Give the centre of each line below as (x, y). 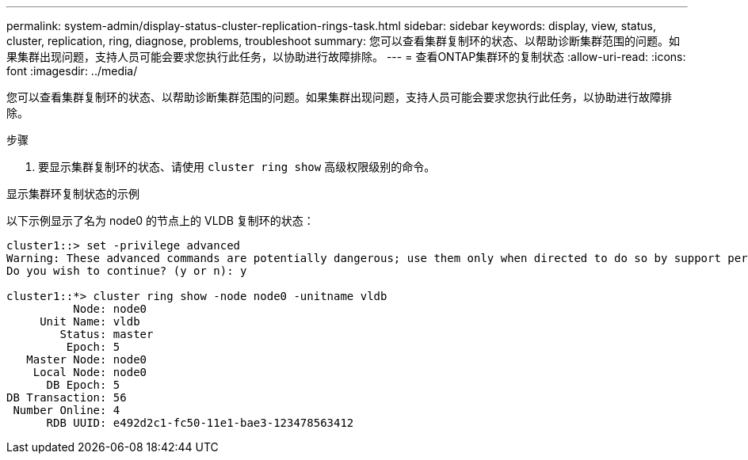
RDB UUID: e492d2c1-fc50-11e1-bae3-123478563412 (200, 423)
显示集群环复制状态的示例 (73, 194)
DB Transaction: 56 (67, 397)
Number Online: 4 (67, 410)
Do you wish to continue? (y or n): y (127, 271)
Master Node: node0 (87, 359)
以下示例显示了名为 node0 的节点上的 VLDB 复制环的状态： (160, 220)
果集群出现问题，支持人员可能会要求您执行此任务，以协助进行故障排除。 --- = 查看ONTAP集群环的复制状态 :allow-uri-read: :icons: (346, 57)
